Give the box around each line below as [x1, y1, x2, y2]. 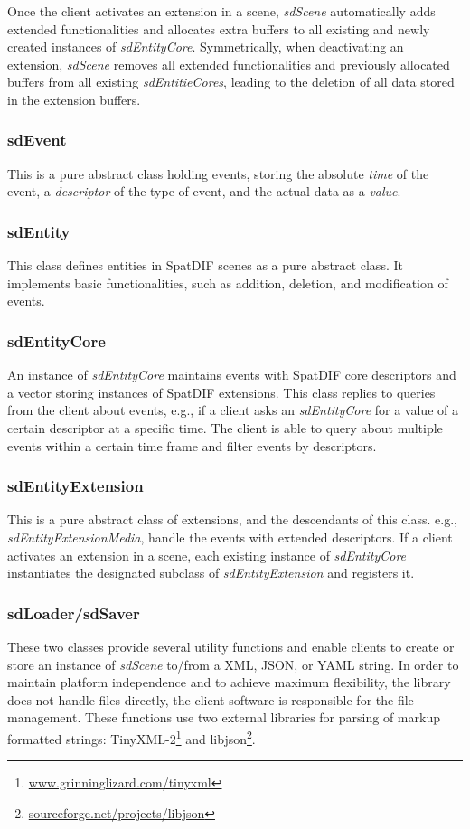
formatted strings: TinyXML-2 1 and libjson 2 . [7, 726, 256, 748]
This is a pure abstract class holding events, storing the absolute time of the [7, 164, 429, 183]
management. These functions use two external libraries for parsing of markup [7, 708, 440, 727]
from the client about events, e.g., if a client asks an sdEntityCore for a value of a [7, 400, 458, 419]
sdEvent [7, 128, 67, 151]
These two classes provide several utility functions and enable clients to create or [7, 636, 455, 655]
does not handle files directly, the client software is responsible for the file [7, 690, 414, 709]
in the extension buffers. [7, 89, 141, 108]
